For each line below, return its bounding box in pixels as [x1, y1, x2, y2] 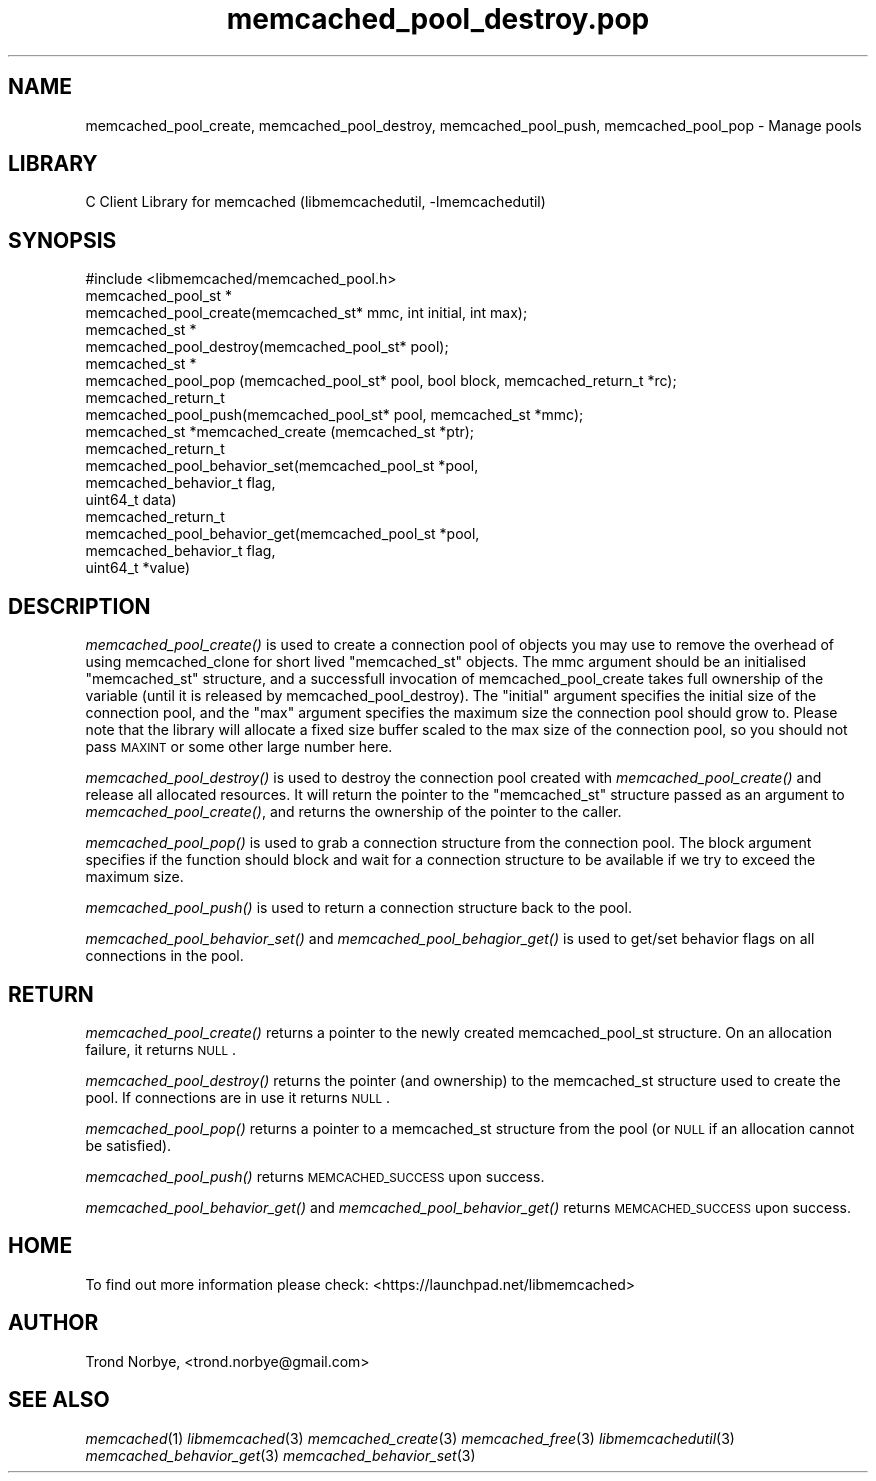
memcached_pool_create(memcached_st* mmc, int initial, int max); [85, 304, 528, 322]
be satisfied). [85, 1136, 172, 1154]
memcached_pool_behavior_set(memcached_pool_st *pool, [85, 457, 479, 475]
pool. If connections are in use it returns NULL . [85, 1088, 391, 1106]
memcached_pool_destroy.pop [226, 2, 650, 36]
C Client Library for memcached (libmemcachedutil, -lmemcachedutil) [85, 193, 546, 211]
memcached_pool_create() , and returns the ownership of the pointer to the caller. [85, 803, 622, 821]
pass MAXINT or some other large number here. [85, 738, 393, 756]
